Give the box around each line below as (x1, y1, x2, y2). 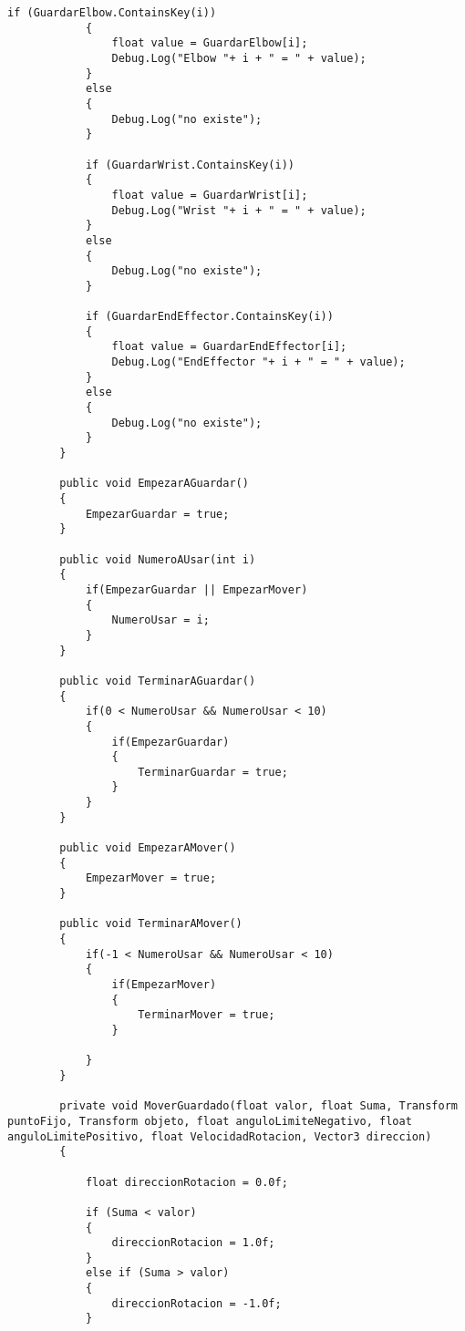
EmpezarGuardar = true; (85, 507, 230, 521)
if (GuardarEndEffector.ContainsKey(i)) (85, 310, 334, 324)
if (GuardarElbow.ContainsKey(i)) (7, 6, 217, 19)
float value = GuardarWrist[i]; (111, 188, 308, 201)
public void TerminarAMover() (59, 917, 243, 931)
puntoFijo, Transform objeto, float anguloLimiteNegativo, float (7, 1114, 412, 1128)
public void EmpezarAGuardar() (59, 477, 249, 490)
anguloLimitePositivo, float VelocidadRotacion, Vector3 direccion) (7, 1130, 432, 1143)
